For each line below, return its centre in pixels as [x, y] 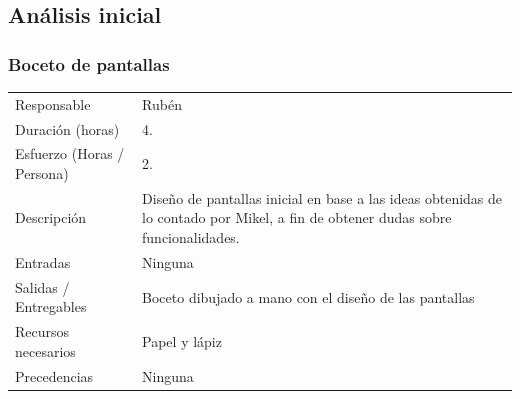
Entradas [43, 261]
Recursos [42, 331]
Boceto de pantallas [89, 63]
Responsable [53, 103]
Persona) [42, 173]
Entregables [51, 306]
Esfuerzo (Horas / [70, 153]
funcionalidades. [191, 237]
